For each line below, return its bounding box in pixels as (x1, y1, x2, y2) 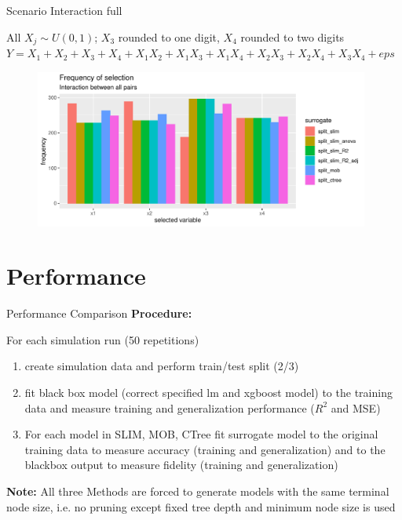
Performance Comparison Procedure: (6, 305, 192, 322)
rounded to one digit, (118, 28, 220, 45)
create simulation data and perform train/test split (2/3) (24, 358, 299, 374)
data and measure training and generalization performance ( (24, 399, 315, 416)
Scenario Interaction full (6, 2, 122, 18)
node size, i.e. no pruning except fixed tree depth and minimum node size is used (6, 498, 396, 515)
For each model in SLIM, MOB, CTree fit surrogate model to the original (24, 426, 378, 442)
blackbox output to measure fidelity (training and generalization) (24, 456, 338, 473)
